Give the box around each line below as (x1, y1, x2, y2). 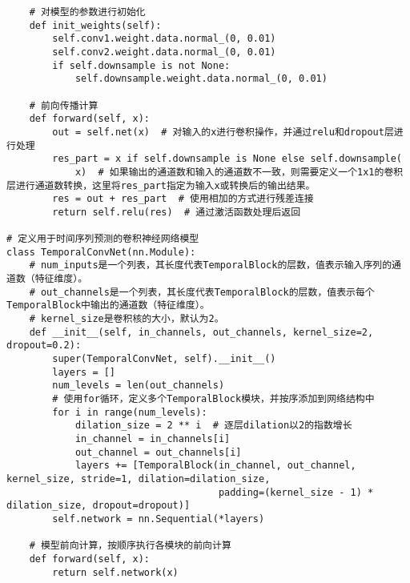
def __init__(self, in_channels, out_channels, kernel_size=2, (29, 326, 374, 338)
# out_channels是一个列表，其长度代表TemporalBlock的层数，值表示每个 (29, 286, 375, 298)
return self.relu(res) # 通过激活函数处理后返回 (52, 206, 301, 218)
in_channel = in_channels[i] (74, 433, 231, 444)
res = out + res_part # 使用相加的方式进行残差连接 (52, 193, 314, 205)
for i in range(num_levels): (52, 406, 207, 418)
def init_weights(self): (29, 19, 162, 31)
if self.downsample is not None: (52, 59, 231, 71)
